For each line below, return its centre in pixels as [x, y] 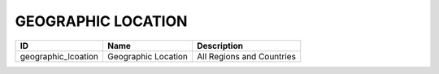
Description [220, 46]
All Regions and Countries [246, 56]
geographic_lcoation [59, 56]
